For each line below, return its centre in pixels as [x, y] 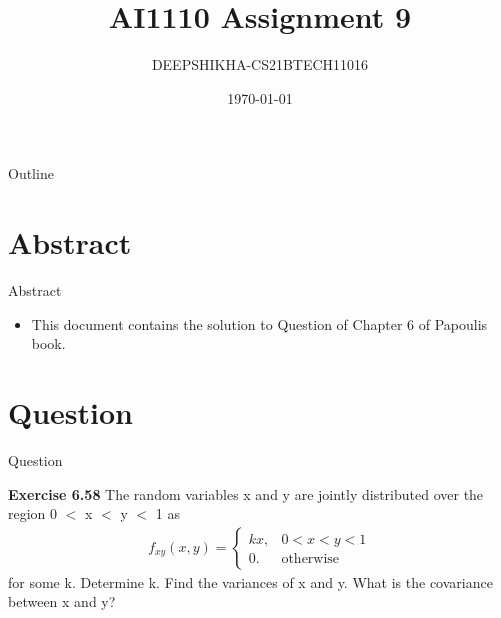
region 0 [33, 513]
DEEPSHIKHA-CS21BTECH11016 [260, 64]
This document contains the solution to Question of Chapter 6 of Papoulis [259, 323]
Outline [31, 173]
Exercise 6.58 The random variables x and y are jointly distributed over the [246, 493]
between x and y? [62, 601]
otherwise [310, 558]
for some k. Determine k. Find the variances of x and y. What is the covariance [250, 581]
